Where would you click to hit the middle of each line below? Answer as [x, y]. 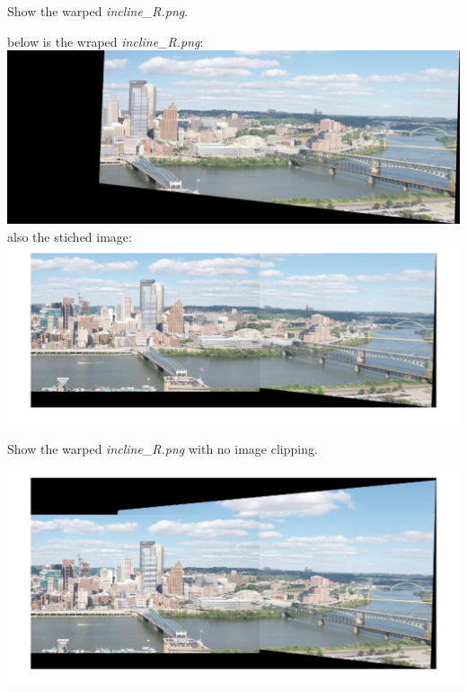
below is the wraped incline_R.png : [106, 41]
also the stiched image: [70, 236]
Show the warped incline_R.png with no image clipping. [163, 448]
